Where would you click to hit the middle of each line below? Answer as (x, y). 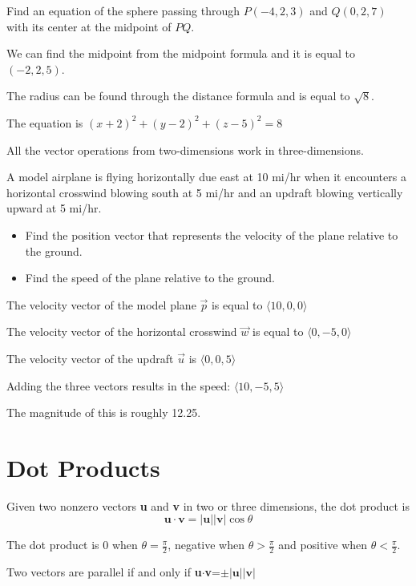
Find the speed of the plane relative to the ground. (150, 278)
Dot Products (83, 467)
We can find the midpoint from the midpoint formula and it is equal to (181, 53)
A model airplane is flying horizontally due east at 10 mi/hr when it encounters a (206, 177)
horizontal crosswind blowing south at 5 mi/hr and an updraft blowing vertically (205, 192)
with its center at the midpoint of (89, 26)
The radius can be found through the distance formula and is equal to (178, 96)
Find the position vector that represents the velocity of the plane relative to (212, 234)
